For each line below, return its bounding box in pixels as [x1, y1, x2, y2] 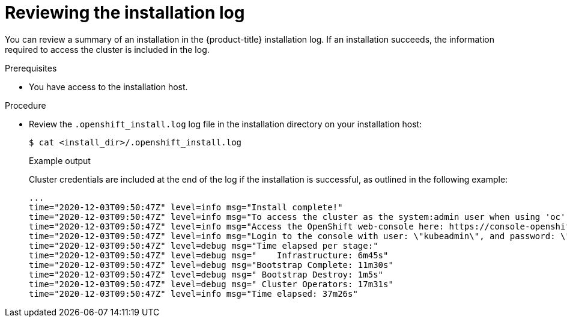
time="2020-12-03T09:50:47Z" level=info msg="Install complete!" [29, 202, 343, 212]
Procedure [5, 100, 46, 111]
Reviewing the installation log [5, 2, 245, 23]
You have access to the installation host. [29, 81, 188, 92]
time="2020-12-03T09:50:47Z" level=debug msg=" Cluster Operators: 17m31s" [29, 279, 393, 289]
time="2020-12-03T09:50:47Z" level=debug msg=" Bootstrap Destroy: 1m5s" [29, 269, 384, 279]
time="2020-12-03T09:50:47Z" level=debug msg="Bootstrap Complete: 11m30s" [29, 260, 393, 270]
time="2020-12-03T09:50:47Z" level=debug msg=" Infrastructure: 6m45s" [29, 250, 389, 260]
